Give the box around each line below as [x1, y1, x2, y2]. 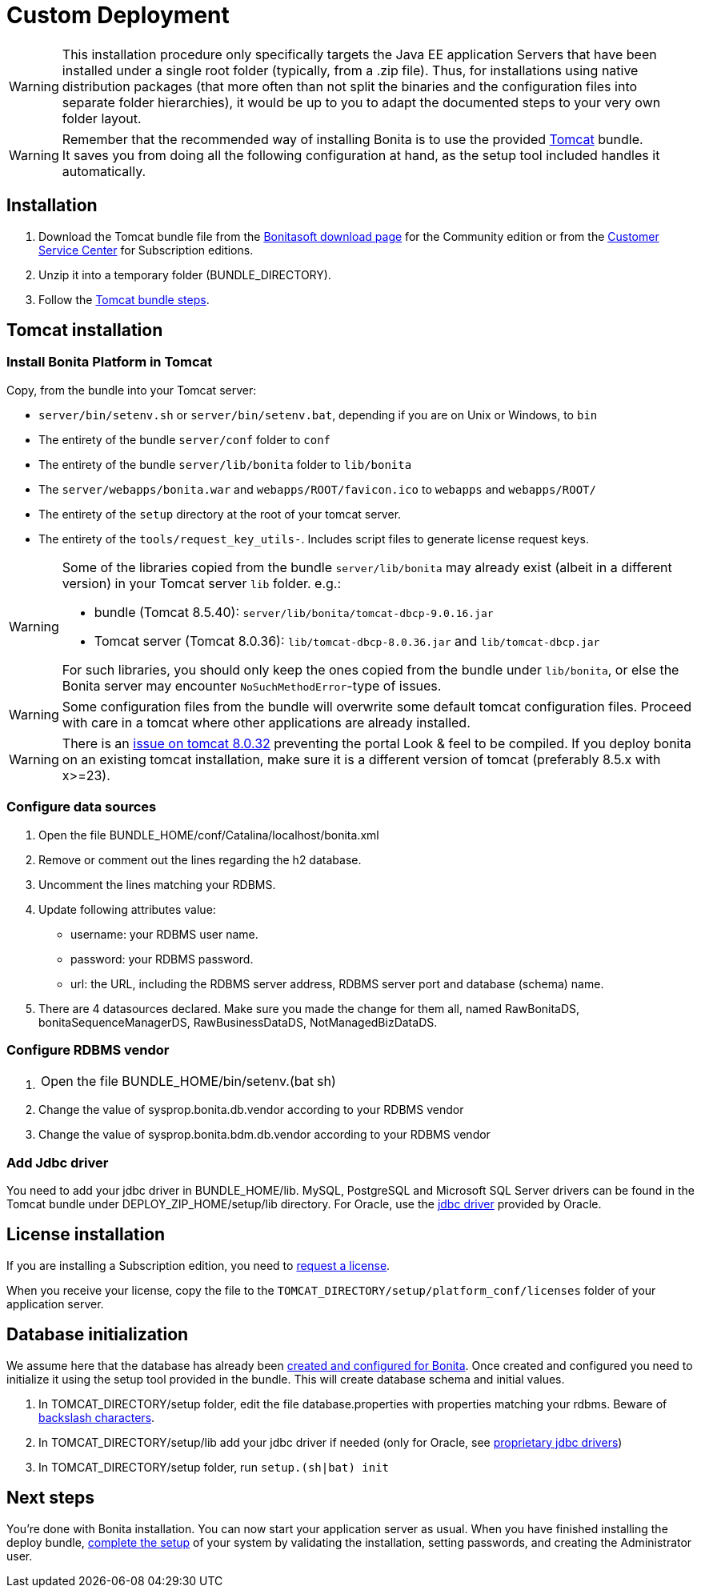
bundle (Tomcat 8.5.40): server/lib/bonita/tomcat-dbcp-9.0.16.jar [94, 603, 494, 620]
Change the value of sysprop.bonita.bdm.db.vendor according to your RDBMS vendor [38, 1127, 491, 1142]
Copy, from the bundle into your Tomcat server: [6, 382, 257, 397]
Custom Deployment [6, 2, 230, 29]
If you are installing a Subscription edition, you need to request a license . [6, 1258, 391, 1272]
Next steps [6, 1488, 94, 1508]
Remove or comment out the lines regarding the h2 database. [38, 852, 362, 867]
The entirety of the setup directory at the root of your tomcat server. [38, 507, 402, 521]
